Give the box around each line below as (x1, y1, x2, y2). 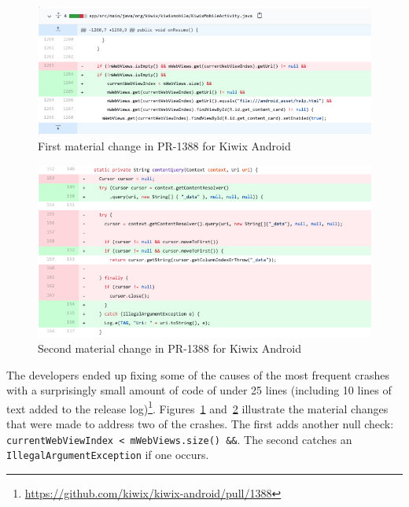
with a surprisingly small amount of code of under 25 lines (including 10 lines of (6, 382, 392, 398)
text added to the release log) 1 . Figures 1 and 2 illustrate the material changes (6, 398, 389, 416)
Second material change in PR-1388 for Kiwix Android (38, 339, 301, 356)
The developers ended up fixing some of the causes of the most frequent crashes (6, 366, 390, 383)
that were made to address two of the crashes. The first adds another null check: (6, 415, 394, 431)
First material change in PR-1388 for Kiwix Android (38, 138, 291, 154)
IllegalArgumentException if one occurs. (6, 446, 209, 463)
